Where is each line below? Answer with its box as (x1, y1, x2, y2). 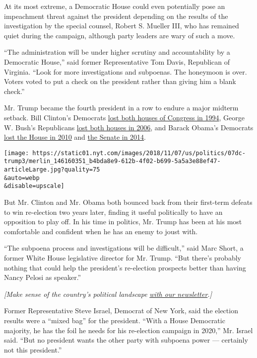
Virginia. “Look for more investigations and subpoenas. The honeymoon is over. (4, 66, 247, 77)
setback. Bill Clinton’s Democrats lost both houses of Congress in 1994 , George (4, 112, 245, 122)
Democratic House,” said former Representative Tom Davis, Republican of (4, 56, 230, 67)
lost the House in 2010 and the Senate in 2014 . (4, 132, 146, 142)
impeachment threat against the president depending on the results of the (4, 10, 228, 21)
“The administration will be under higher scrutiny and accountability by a (4, 47, 230, 57)
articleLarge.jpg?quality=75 (4, 166, 100, 174)
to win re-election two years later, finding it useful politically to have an (4, 206, 223, 217)
